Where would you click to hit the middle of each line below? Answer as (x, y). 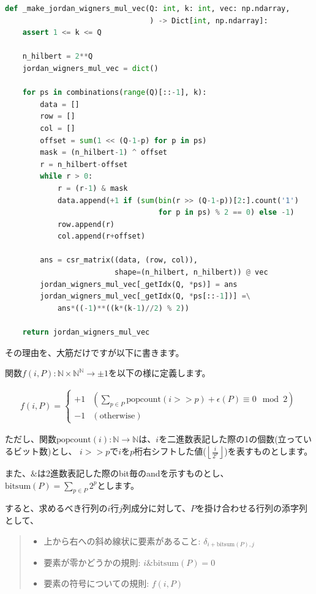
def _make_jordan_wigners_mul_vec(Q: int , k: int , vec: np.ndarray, (148, 9)
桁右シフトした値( (170, 451)
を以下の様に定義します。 (159, 373)
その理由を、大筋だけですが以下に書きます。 (95, 352)
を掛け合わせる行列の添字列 (251, 508)
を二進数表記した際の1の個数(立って (231, 439)
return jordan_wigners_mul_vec (86, 332)
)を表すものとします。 (269, 451)
